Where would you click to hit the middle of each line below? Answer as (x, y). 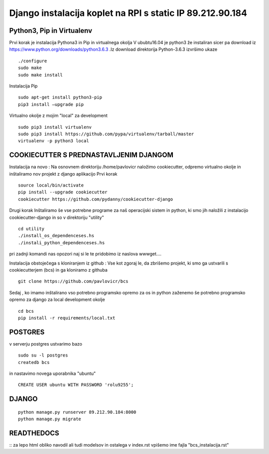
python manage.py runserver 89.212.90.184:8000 (77, 412)
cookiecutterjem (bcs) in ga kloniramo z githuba (59, 270)
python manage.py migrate (50, 419)
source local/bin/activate (51, 185)
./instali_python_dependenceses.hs (62, 243)
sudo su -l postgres (43, 355)
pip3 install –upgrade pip (51, 104)
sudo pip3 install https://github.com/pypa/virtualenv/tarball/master (106, 134)
